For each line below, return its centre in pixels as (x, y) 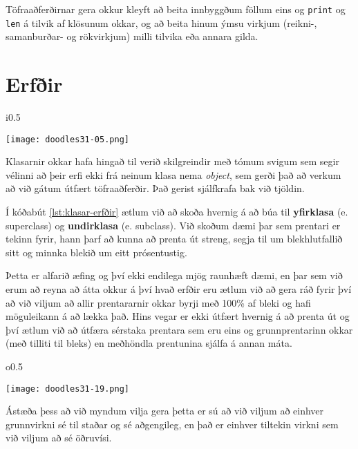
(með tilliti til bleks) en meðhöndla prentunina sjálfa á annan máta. (149, 343)
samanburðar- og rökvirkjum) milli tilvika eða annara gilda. (132, 36)
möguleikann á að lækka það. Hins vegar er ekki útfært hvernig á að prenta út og (178, 316)
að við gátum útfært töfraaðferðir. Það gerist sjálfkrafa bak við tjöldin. (155, 188)
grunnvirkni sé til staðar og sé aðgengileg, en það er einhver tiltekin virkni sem (172, 424)
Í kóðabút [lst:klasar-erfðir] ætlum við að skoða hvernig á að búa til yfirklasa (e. (177, 212)
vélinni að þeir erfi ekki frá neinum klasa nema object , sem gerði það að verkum (173, 174)
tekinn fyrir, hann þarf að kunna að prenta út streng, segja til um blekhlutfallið (174, 239)
